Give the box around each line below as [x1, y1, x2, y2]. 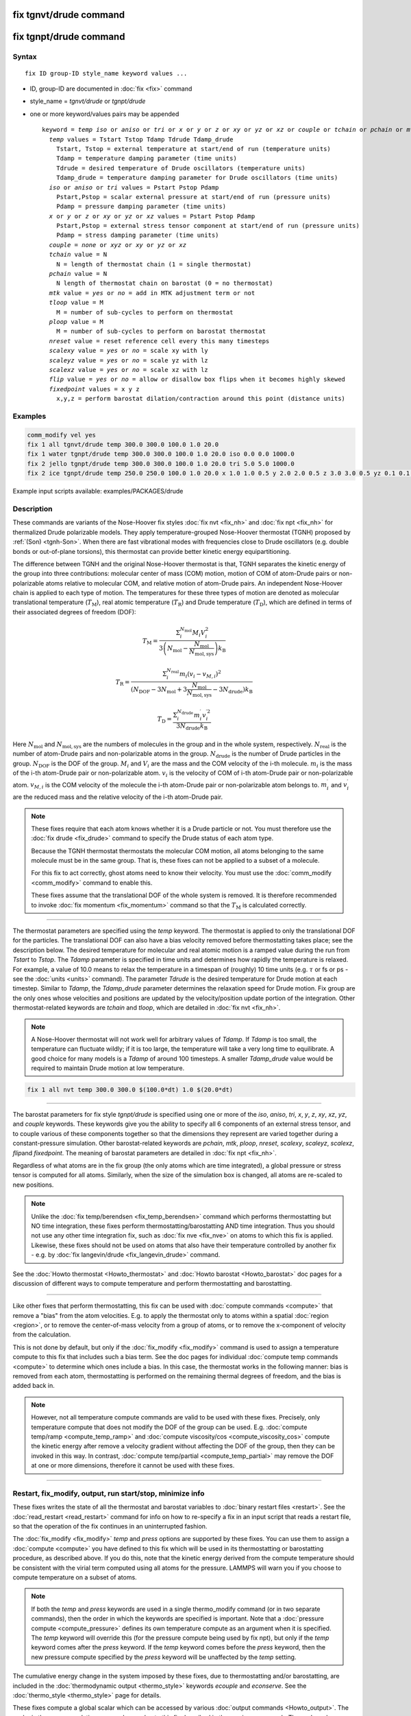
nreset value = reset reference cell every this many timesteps [49, 337, 270, 345]
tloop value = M [49, 299, 104, 307]
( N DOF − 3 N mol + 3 [130, 685, 188, 695]
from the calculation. [12, 1330, 71, 1338]
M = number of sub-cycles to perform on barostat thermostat [55, 327, 266, 336]
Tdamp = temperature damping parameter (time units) [55, 154, 238, 163]
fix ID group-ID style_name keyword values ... [25, 69, 188, 77]
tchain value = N [49, 251, 108, 259]
